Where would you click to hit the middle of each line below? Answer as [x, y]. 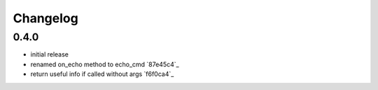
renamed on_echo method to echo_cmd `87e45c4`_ [105, 64]
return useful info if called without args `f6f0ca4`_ [102, 74]
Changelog [45, 18]
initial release [50, 54]
